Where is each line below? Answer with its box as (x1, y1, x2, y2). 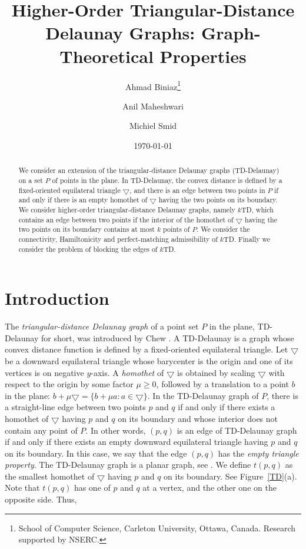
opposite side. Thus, (5, 493, 77, 505)
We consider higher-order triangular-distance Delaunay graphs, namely (18, 204, 235, 214)
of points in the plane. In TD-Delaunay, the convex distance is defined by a (52, 175, 282, 185)
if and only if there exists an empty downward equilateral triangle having (5, 435, 268, 448)
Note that (5, 481, 40, 494)
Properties (159, 44, 247, 68)
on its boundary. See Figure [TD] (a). (164, 470, 297, 482)
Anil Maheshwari (122, 99, 184, 112)
